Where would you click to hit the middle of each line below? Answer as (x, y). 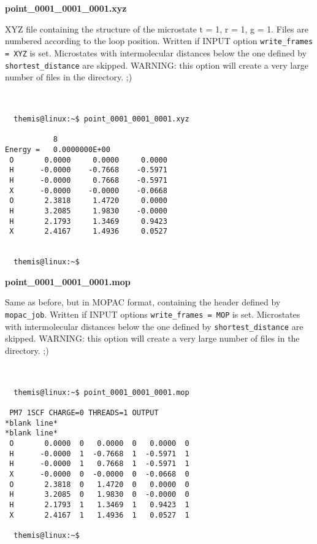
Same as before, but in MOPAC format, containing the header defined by (143, 302)
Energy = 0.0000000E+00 (58, 149)
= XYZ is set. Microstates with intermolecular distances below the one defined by (156, 52)
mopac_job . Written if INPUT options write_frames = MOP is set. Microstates (153, 314)
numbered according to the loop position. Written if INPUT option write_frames (159, 41)
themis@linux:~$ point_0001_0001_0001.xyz (101, 119)
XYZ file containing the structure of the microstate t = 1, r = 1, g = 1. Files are (157, 29)
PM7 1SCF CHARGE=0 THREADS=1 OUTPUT (84, 413)
